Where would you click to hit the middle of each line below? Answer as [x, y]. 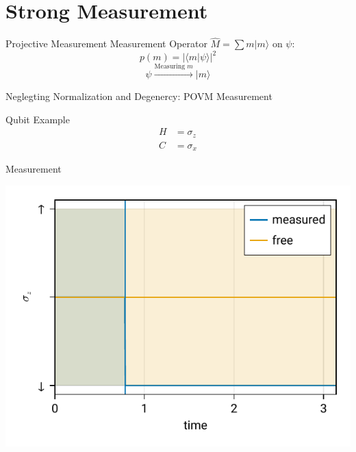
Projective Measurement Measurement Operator [106, 43]
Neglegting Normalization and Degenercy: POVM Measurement [139, 96]
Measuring [170, 67]
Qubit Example [38, 119]
